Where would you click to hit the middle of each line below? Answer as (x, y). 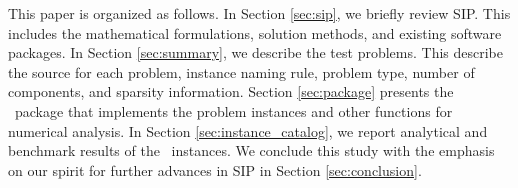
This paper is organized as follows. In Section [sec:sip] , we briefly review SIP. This (259, 13)
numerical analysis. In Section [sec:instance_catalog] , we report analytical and (248, 130)
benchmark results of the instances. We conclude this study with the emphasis (251, 150)
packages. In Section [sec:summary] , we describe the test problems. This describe (256, 52)
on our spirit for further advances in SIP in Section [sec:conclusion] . (215, 169)
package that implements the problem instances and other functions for (233, 110)
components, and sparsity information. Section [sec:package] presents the (231, 91)
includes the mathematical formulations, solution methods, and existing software (255, 32)
